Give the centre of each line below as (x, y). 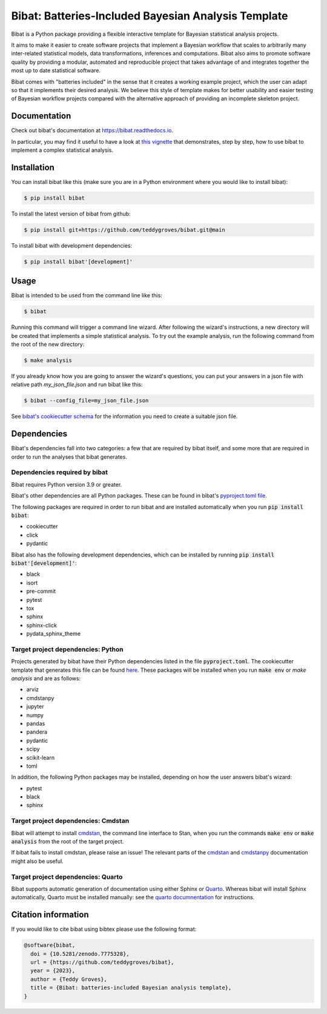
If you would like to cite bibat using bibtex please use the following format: (104, 929)
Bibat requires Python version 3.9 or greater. (67, 484)
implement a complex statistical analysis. (62, 150)
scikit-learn (40, 757)
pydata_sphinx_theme (54, 634)
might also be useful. (37, 861)
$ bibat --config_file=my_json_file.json (86, 401)
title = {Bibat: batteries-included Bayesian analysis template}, (131, 988)
